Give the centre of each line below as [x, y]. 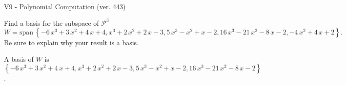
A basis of [19, 59]
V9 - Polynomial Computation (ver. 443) [65, 6]
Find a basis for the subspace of [51, 23]
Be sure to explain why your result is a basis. [71, 42]
